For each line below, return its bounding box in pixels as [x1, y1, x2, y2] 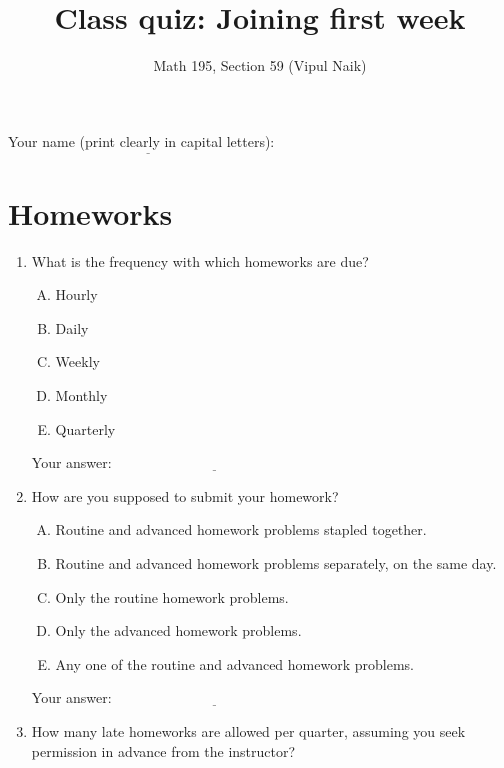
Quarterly [55, 418, 116, 439]
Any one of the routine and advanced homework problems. [55, 653, 414, 674]
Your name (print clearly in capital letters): [8, 130, 275, 151]
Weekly [55, 351, 100, 372]
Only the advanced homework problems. [55, 620, 302, 641]
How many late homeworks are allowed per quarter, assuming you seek [31, 720, 466, 741]
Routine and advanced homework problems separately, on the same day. [55, 553, 497, 573]
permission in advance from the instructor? [31, 740, 296, 761]
